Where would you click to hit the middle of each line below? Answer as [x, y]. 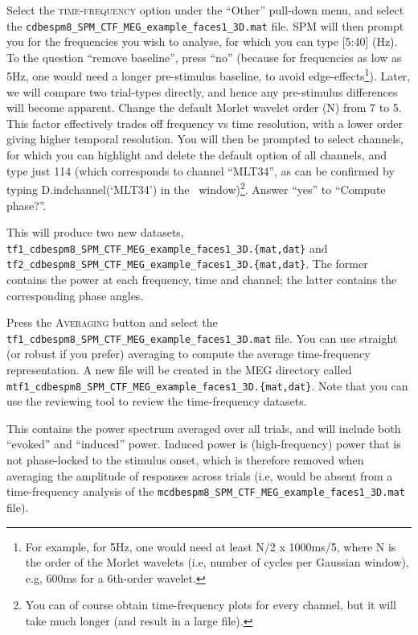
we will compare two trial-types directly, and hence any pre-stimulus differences [202, 91]
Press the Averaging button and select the [112, 322]
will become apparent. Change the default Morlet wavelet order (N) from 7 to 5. [204, 107]
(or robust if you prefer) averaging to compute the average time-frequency [189, 354]
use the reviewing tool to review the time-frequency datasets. [157, 401]
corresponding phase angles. [75, 295]
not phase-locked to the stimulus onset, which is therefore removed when [185, 460]
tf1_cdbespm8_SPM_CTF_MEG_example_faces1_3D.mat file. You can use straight [202, 338]
